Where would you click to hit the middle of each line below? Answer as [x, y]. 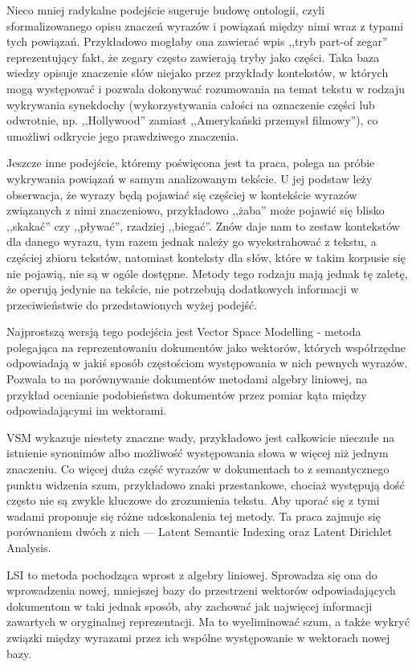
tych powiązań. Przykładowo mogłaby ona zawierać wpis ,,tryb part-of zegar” [197, 41]
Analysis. [29, 547]
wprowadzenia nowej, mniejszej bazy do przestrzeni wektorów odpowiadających [201, 590]
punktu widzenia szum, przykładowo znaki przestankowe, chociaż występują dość [206, 484]
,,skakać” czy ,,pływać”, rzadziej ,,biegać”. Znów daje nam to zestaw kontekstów [203, 225]
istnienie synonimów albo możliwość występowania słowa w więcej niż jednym [198, 453]
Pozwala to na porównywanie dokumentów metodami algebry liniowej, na [187, 379]
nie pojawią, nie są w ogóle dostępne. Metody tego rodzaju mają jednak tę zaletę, [207, 273]
